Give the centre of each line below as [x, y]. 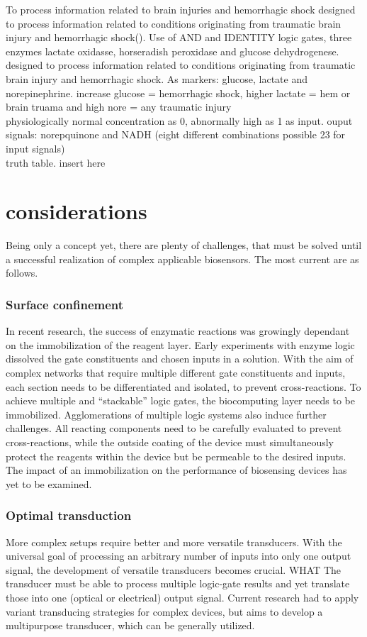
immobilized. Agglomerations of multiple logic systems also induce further [166, 414]
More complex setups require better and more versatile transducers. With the [174, 542]
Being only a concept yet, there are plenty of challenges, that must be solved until [184, 245]
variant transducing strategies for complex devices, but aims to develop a [164, 611]
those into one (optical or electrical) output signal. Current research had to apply [182, 597]
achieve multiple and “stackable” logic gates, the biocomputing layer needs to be [180, 400]
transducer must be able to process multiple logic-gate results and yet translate [178, 583]
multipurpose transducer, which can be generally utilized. [130, 625]
